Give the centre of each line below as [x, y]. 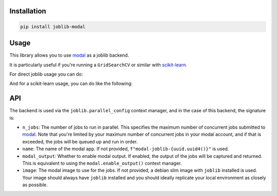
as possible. [35, 185]
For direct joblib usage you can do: [46, 74]
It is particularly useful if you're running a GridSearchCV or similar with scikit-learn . [98, 65]
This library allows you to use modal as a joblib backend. [69, 55]
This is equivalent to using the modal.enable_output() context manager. [102, 163]
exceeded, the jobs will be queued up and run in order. [80, 141]
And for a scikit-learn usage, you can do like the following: [71, 84]
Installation [28, 11]
